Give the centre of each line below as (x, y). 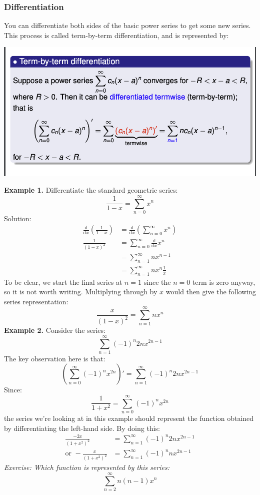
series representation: (36, 301)
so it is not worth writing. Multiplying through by (81, 292)
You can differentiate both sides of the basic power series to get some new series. (127, 25)
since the (157, 282)
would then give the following (211, 292)
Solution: (18, 218)
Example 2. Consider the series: (55, 330)
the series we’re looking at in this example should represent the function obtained (129, 418)
